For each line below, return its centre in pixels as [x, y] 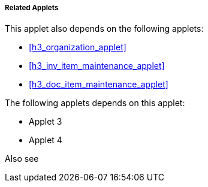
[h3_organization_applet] [78, 47]
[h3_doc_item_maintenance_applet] [99, 85]
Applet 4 [46, 140]
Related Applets [32, 8]
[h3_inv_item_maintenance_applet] [97, 66]
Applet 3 [46, 122]
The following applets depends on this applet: [95, 103]
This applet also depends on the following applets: [104, 29]
